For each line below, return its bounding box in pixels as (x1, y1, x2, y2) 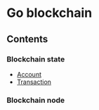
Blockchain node (6, 95, 65, 105)
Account (16, 70, 41, 78)
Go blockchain (6, 5, 93, 21)
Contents (6, 33, 48, 45)
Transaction (16, 78, 52, 86)
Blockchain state (6, 54, 65, 64)
